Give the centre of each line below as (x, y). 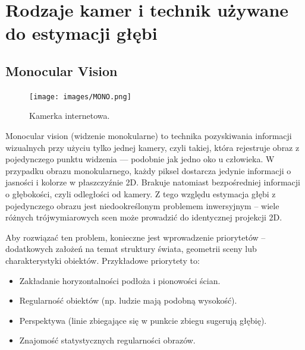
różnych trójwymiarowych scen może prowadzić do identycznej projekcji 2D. (144, 217)
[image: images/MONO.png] (80, 97)
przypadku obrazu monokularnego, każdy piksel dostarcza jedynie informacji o (148, 170)
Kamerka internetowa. (70, 116)
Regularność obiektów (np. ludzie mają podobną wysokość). (128, 300)
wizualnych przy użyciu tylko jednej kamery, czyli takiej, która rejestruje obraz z (152, 147)
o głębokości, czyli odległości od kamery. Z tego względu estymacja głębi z (141, 193)
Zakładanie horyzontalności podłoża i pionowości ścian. (120, 280)
